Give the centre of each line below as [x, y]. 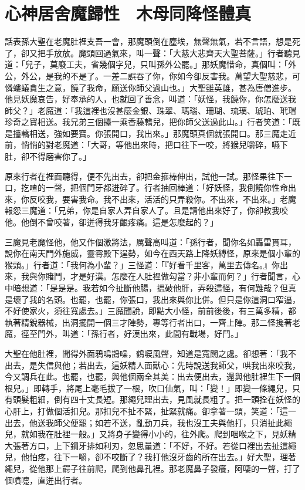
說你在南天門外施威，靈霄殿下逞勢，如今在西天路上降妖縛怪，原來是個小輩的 [152, 253]
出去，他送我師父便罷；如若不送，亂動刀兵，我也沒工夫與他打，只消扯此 [144, 422]
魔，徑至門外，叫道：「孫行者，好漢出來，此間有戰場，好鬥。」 [124, 334]
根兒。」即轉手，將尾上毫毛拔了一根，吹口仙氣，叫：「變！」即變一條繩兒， [148, 388]
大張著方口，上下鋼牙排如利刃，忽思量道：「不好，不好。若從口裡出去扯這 [146, 445]
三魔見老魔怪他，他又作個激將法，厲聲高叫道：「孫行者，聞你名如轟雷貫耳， [150, 241]
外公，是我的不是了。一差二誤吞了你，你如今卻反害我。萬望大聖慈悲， [156, 75]
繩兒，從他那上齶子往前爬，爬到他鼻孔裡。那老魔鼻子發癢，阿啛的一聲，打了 [152, 468]
